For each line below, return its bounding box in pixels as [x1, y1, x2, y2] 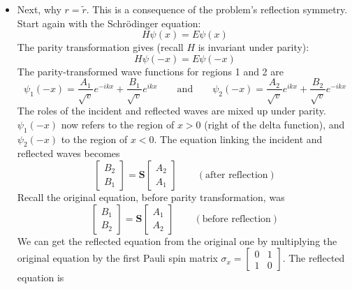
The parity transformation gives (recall [17, 40, 184, 54]
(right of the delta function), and [204, 117, 345, 131]
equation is [17, 270, 64, 285]
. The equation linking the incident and [154, 131, 323, 146]
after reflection [205, 170, 268, 180]
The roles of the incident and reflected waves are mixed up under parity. [17, 103, 326, 118]
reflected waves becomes [17, 146, 120, 161]
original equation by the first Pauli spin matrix [17, 251, 218, 265]
